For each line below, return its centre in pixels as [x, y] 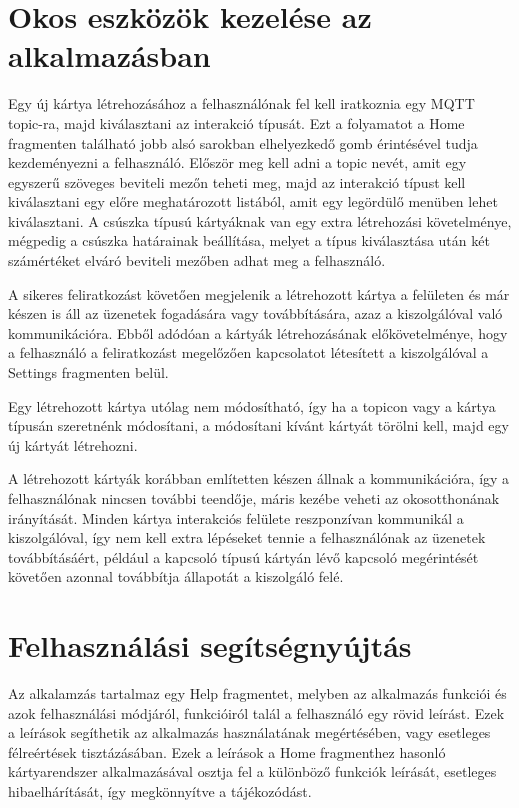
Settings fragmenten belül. [88, 372]
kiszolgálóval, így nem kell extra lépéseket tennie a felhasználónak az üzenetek [247, 537]
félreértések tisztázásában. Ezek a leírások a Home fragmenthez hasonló [227, 751]
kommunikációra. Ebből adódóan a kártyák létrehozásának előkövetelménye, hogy [258, 332]
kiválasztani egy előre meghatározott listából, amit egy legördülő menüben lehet [253, 201]
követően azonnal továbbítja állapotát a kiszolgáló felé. [176, 576]
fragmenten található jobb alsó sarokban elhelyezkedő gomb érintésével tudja [243, 142]
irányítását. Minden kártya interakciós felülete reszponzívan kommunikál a [236, 517]
